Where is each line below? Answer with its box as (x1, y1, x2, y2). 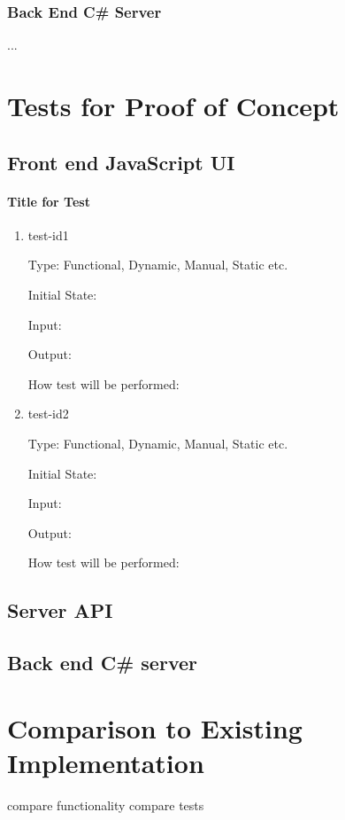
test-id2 (27, 404, 69, 423)
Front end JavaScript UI (7, 148, 235, 176)
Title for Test (7, 191, 90, 210)
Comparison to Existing (7, 709, 303, 746)
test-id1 (27, 225, 69, 244)
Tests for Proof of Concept (7, 88, 340, 123)
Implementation (7, 744, 204, 780)
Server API (7, 597, 113, 624)
